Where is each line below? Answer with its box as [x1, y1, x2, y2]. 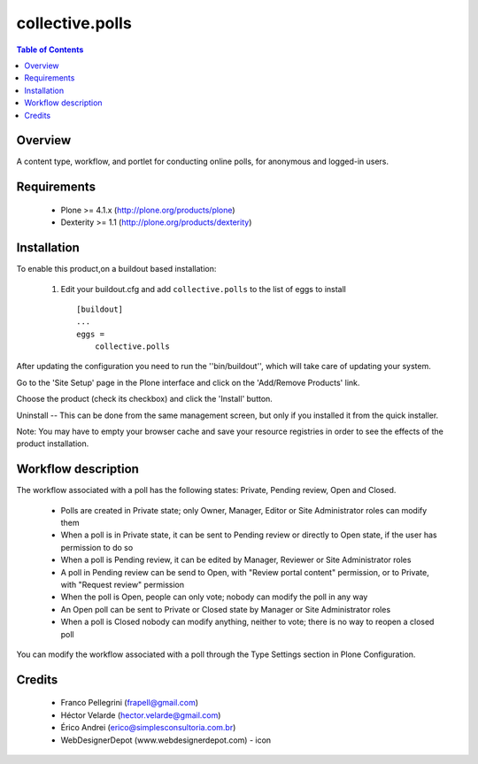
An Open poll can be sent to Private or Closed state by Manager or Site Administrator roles [60, 604, 391, 614]
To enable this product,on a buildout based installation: [16, 264, 217, 274]
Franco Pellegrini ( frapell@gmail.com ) [60, 698, 199, 708]
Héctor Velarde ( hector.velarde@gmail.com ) [60, 709, 221, 721]
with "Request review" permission [60, 580, 185, 590]
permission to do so [60, 542, 134, 552]
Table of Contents [16, 44, 84, 55]
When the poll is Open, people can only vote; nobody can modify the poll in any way [60, 591, 368, 602]
